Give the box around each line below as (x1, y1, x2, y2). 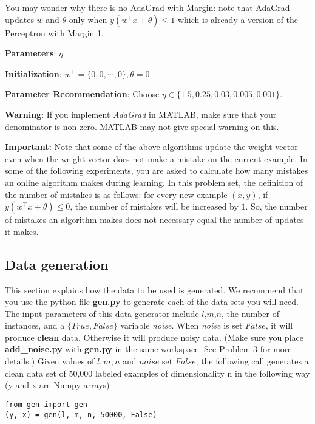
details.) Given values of (5, 355, 95, 368)
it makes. (5, 225, 39, 238)
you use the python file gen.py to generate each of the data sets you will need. (5, 295, 299, 308)
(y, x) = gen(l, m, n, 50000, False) (5, 410, 157, 419)
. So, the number (245, 200, 308, 213)
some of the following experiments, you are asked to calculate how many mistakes (5, 164, 308, 177)
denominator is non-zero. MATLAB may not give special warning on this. (5, 120, 279, 132)
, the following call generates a (195, 355, 309, 368)
